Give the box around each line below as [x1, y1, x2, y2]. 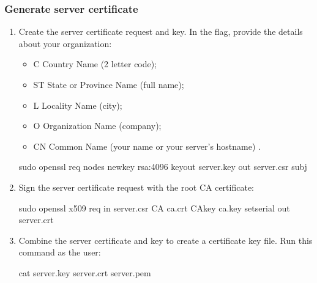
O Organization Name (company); [33, 119, 162, 132]
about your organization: [18, 37, 112, 50]
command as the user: [18, 246, 101, 259]
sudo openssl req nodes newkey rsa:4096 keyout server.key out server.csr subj [18, 160, 307, 173]
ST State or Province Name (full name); [33, 78, 184, 90]
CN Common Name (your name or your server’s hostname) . [33, 139, 261, 152]
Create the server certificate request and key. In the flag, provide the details [18, 25, 303, 38]
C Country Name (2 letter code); [33, 57, 157, 70]
